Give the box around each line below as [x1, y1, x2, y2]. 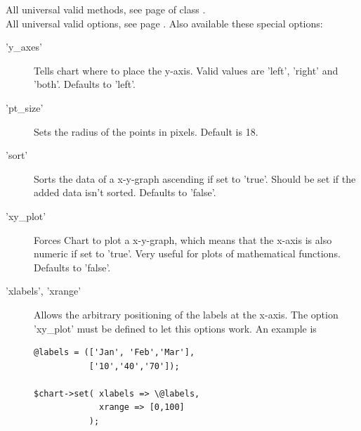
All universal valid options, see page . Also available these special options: [6, 15, 323, 30]
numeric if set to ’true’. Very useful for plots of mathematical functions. [34, 246, 341, 261]
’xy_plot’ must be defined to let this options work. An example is [34, 321, 317, 335]
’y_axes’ [6, 39, 42, 54]
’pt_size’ [6, 100, 44, 115]
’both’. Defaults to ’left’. [34, 77, 136, 91]
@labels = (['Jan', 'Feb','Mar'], [34, 347, 195, 358]
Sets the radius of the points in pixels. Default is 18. [34, 124, 258, 139]
